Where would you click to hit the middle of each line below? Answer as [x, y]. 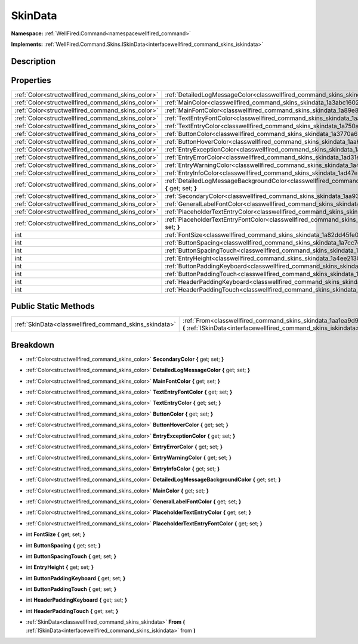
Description [33, 61]
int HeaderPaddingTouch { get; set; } [72, 611]
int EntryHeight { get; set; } [60, 567]
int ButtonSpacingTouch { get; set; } [71, 556]
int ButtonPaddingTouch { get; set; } [71, 589]
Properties [31, 80]
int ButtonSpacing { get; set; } [64, 545]
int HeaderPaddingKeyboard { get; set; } [77, 600]
